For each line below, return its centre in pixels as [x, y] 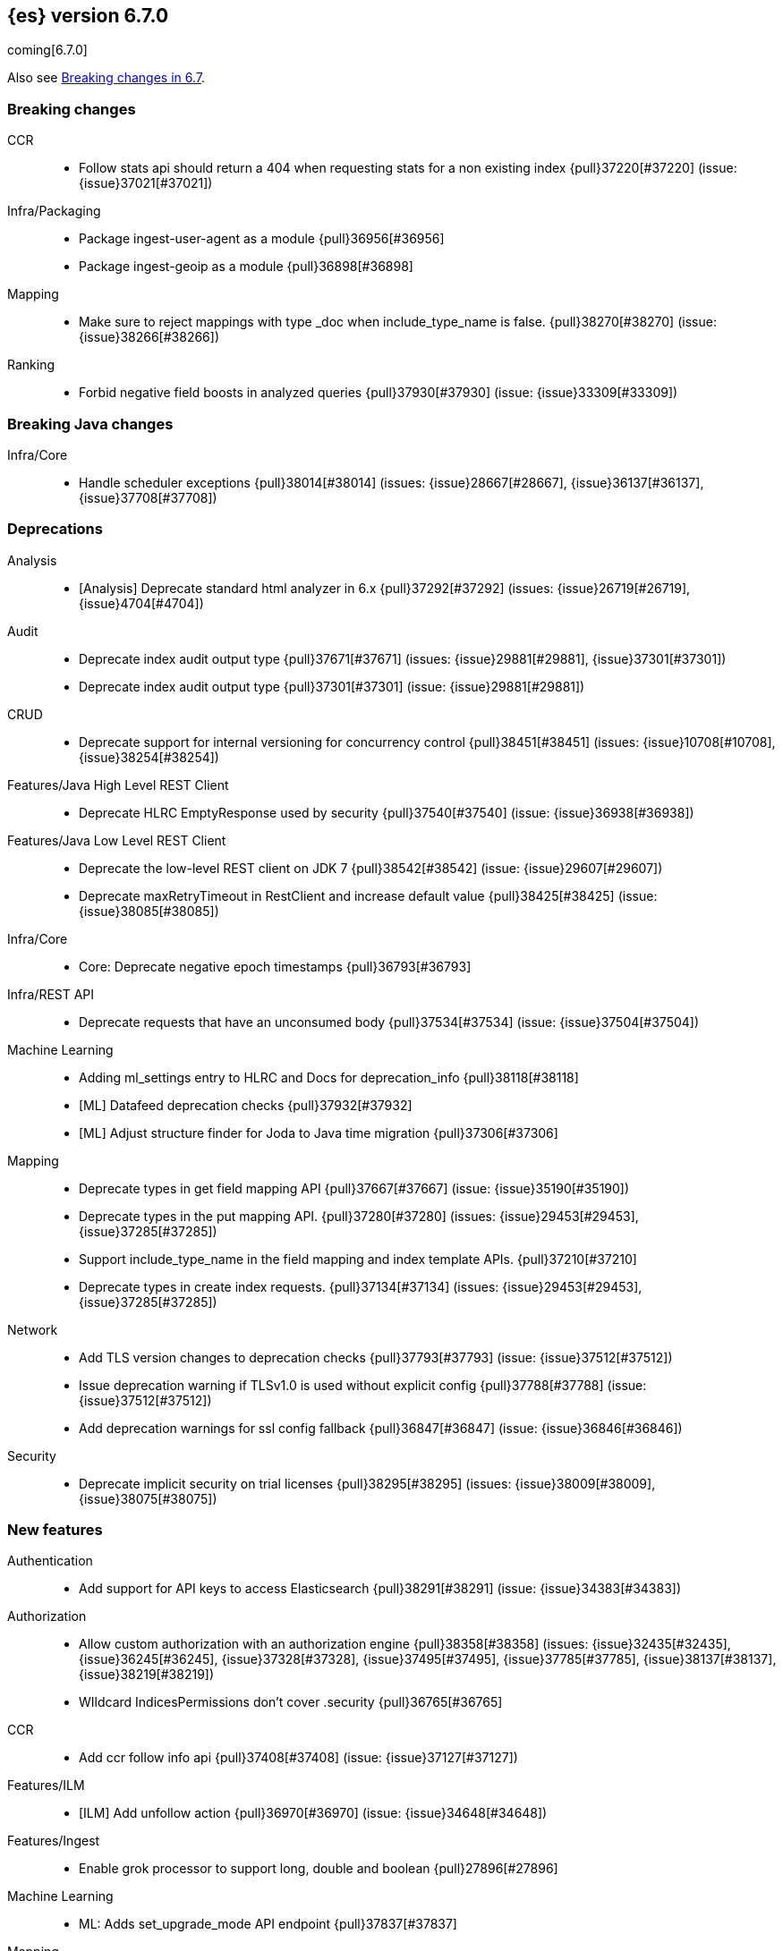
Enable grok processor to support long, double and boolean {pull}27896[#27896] [319, 1869]
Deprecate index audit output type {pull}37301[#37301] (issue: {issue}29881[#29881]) [332, 686]
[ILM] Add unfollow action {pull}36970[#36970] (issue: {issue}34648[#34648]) [313, 1813]
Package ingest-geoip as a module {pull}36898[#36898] [246, 267]
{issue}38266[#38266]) [149, 337]
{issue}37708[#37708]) [148, 497]
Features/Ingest [54, 1841]
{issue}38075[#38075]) [148, 1498]
